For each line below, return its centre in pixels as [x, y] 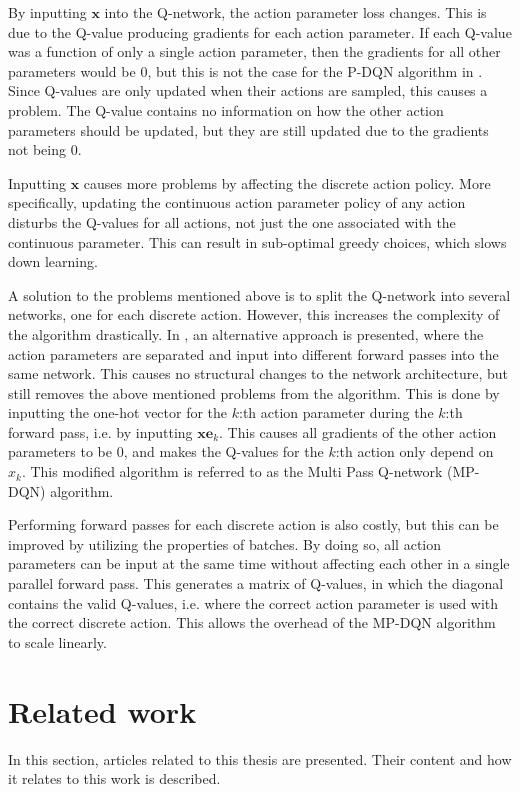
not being [37, 149]
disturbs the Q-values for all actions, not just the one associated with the [232, 221]
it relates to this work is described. [114, 778]
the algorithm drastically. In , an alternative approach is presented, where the [246, 333]
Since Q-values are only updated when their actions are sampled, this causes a [248, 90]
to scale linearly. [57, 641]
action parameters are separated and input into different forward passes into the [253, 353]
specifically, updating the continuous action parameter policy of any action [237, 202]
